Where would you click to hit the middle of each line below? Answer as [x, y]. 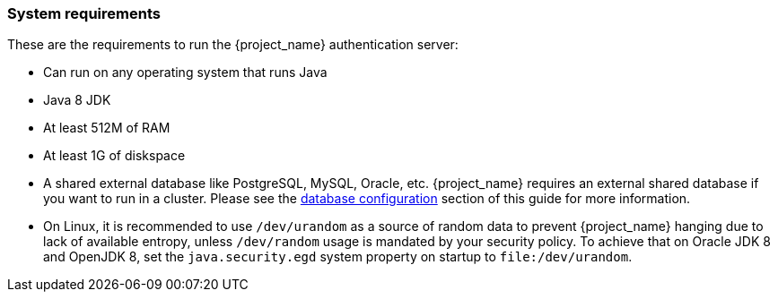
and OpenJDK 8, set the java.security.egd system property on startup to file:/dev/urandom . [338, 257]
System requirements [84, 13]
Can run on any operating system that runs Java [185, 73]
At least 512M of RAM [107, 128]
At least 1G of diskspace [114, 156]
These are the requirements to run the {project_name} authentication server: [233, 45]
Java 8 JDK [77, 100]
